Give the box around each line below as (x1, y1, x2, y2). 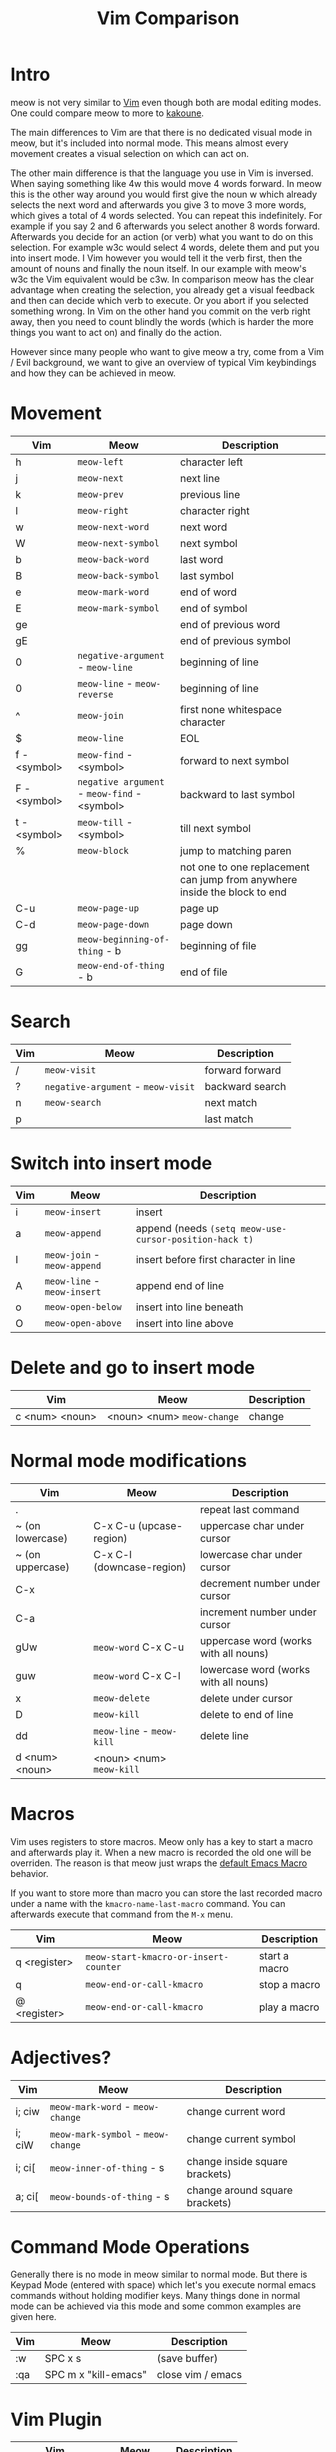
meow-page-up (77, 902, 140, 914)
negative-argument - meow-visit (44, 1079, 195, 1093)
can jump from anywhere (179, 872, 298, 886)
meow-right (77, 505, 130, 516)
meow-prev (77, 488, 124, 500)
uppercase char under (199, 1518, 305, 1532)
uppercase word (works (199, 1633, 313, 1647)
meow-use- (240, 1223, 287, 1234)
